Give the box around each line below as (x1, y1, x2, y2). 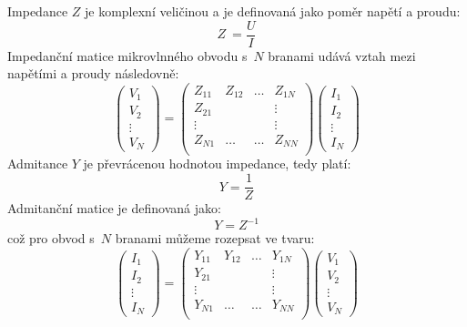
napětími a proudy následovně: (7, 64, 179, 83)
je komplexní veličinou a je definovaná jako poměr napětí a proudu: (85, 2, 461, 20)
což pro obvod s (7, 229, 95, 248)
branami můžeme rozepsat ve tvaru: (115, 229, 315, 248)
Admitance (7, 154, 68, 173)
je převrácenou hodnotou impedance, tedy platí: (83, 154, 351, 173)
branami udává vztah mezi (268, 46, 416, 65)
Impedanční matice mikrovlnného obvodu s (7, 46, 248, 65)
